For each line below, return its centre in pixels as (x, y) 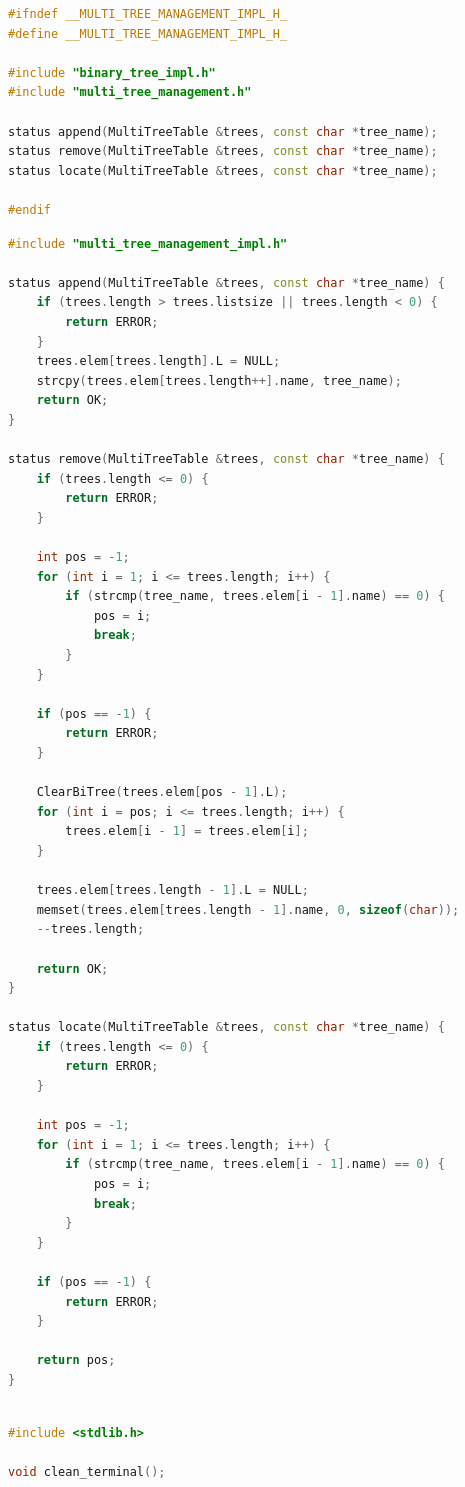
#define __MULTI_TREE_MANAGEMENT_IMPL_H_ (148, 33)
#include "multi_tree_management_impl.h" (148, 243)
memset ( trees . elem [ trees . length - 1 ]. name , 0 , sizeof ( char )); (248, 909)
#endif (29, 209)
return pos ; (76, 1360)
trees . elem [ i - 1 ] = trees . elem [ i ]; (187, 831)
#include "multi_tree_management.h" (130, 92)
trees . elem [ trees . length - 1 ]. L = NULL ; (172, 890)
